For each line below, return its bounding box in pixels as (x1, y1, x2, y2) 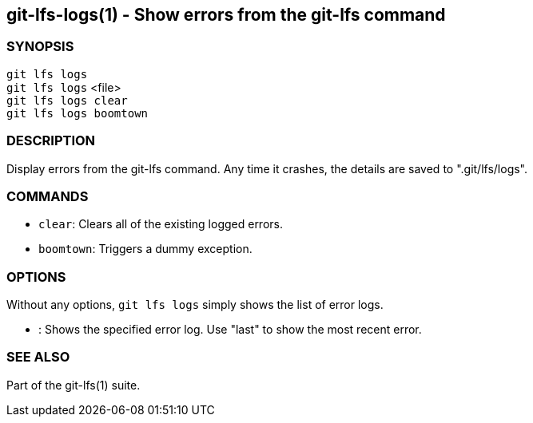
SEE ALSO (6, 349, 70, 366)
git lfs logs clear (6, 93, 128, 107)
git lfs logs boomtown (6, 106, 149, 120)
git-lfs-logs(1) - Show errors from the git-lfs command (6, 5, 446, 25)
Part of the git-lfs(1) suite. (6, 378, 141, 392)
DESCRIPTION (6, 132, 96, 149)
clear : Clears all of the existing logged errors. (38, 217, 283, 231)
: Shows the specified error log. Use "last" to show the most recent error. (38, 322, 422, 337)
